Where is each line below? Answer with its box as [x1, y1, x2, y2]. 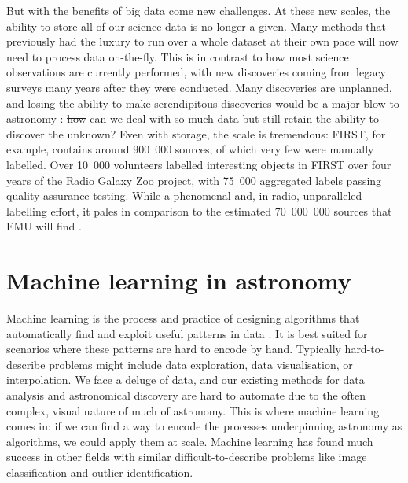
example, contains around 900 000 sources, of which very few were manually [6, 141, 374, 157]
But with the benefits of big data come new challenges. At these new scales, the [6, 2, 391, 18]
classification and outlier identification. [6, 463, 193, 480]
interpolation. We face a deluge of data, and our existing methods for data [6, 371, 365, 388]
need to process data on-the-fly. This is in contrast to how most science [6, 48, 349, 65]
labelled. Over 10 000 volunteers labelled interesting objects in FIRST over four [6, 156, 391, 172]
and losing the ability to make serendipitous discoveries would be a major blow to [6, 94, 399, 111]
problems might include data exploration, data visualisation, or [49, 356, 353, 372]
